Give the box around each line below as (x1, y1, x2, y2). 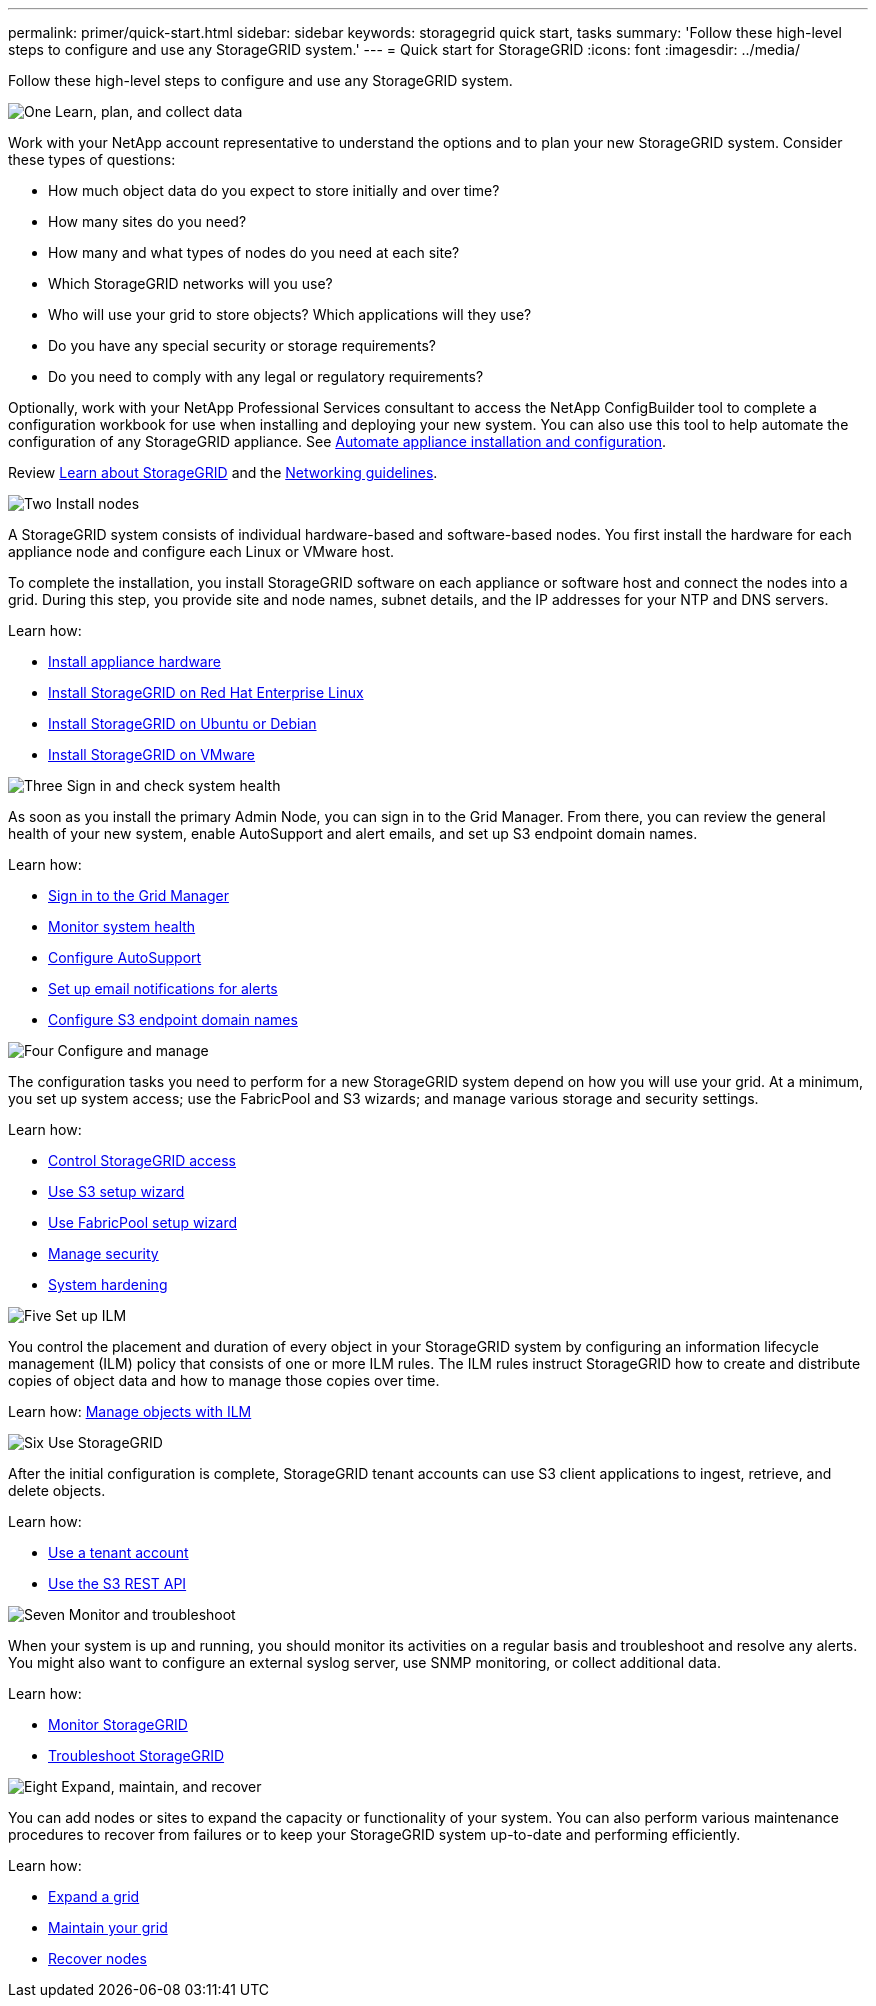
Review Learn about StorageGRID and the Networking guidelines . (8, 464, 438, 481)
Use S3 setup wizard (48, 1183, 185, 1200)
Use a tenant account (48, 1544, 189, 1561)
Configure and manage (57, 1042, 209, 1059)
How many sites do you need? (48, 213, 247, 230)
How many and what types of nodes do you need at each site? (48, 244, 460, 261)
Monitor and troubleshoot (68, 1606, 236, 1623)
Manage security (48, 1245, 159, 1262)
